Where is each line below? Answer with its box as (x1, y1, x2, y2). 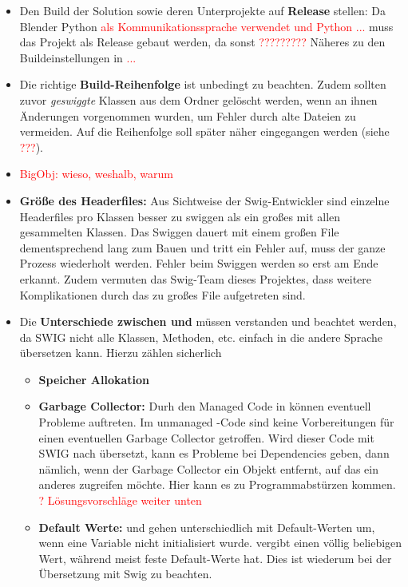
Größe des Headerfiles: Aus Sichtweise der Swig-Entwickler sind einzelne (19, 192, 390, 208)
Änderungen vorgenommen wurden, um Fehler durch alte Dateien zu (19, 107, 356, 124)
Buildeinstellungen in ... (19, 49, 137, 65)
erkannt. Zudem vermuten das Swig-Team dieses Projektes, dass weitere (19, 270, 371, 287)
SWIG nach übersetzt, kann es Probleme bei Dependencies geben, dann (38, 445, 390, 462)
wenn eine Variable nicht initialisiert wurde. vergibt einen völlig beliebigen (38, 534, 402, 551)
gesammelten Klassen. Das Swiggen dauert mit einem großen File (19, 224, 339, 240)
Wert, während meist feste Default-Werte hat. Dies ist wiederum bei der (38, 549, 392, 566)
